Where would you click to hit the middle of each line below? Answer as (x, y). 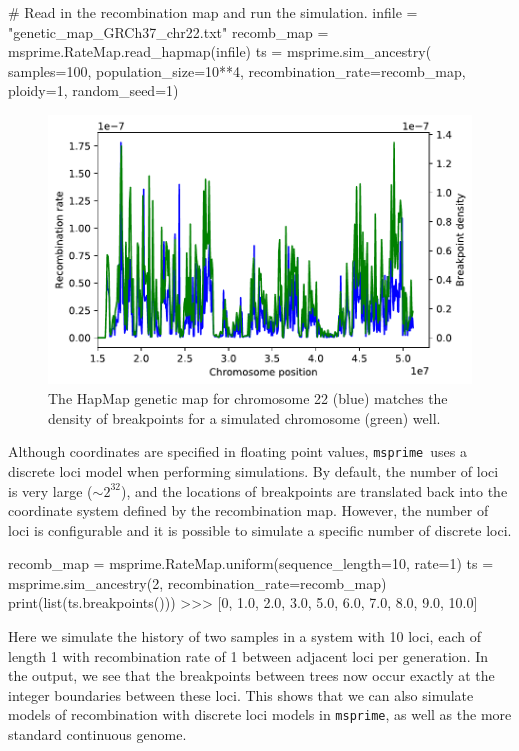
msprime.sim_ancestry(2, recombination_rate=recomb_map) (197, 582)
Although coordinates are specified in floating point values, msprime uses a (237, 451)
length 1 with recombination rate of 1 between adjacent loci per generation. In (248, 655)
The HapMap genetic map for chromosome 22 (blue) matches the (248, 398)
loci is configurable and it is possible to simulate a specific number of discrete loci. (260, 529)
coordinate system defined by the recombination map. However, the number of (248, 510)
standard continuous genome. (97, 734)
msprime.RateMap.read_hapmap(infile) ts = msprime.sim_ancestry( (220, 51)
